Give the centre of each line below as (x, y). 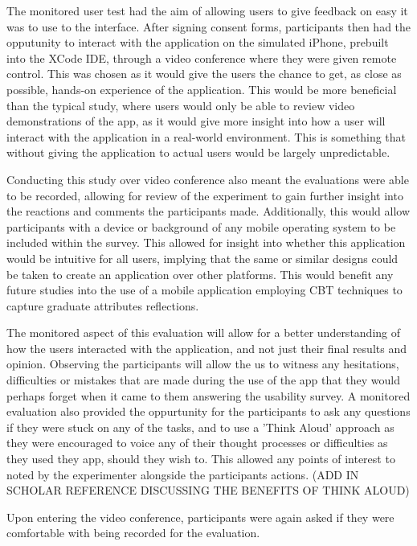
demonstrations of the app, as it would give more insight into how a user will (196, 121)
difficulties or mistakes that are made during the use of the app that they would (204, 380)
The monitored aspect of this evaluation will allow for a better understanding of (204, 333)
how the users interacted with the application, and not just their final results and (206, 348)
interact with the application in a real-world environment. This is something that (206, 136)
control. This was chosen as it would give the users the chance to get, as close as (204, 74)
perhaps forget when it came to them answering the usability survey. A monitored (208, 395)
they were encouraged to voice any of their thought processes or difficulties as (197, 443)
